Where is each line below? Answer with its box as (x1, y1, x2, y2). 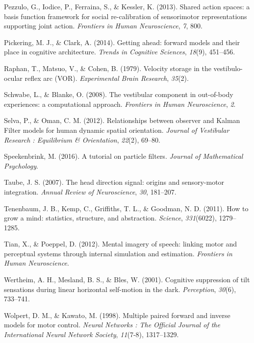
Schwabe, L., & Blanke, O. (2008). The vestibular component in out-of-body (4, 89, 233, 99)
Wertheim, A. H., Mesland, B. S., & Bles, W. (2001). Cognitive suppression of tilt (4, 274, 250, 285)
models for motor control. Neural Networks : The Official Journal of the (4, 319, 220, 330)
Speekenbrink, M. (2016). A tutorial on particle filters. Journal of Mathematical (4, 151, 243, 161)
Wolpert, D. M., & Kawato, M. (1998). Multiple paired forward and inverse (4, 310, 230, 320)
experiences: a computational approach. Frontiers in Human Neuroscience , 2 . (4, 98, 236, 109)
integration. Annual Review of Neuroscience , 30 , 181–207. (4, 186, 177, 196)
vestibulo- (213, 63, 243, 73)
